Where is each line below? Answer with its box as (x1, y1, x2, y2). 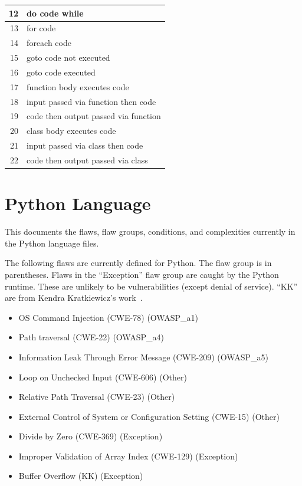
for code (27, 22, 56, 34)
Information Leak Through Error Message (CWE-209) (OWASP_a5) (18, 350, 268, 363)
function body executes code (27, 80, 129, 93)
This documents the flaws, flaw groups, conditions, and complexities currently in (5, 225, 296, 238)
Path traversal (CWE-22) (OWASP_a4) (18, 331, 164, 343)
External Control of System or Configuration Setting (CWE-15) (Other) (18, 410, 280, 422)
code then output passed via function (27, 110, 161, 122)
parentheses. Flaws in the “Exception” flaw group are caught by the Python (5, 268, 279, 280)
